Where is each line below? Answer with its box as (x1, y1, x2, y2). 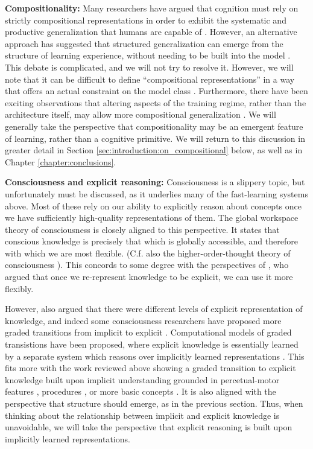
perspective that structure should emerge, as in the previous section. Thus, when (5, 397, 303, 409)
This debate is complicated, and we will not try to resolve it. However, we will (5, 60, 294, 73)
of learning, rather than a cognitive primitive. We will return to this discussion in (5, 132, 305, 144)
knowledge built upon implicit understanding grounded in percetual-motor (5, 373, 280, 386)
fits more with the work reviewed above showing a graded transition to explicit (5, 361, 296, 374)
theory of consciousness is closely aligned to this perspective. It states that (5, 223, 280, 235)
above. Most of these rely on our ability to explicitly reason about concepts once (5, 199, 302, 212)
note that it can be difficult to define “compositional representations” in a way (5, 72, 295, 85)
